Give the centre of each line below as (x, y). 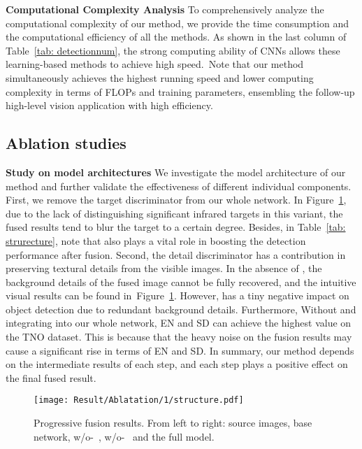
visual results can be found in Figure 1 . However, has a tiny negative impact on (178, 295)
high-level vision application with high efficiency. (109, 105)
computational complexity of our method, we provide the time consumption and (177, 23)
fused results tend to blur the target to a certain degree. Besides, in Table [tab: (176, 227)
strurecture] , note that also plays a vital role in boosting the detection (156, 240)
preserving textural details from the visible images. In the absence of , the (164, 268)
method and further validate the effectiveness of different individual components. (179, 186)
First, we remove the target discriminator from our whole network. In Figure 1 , (176, 200)
